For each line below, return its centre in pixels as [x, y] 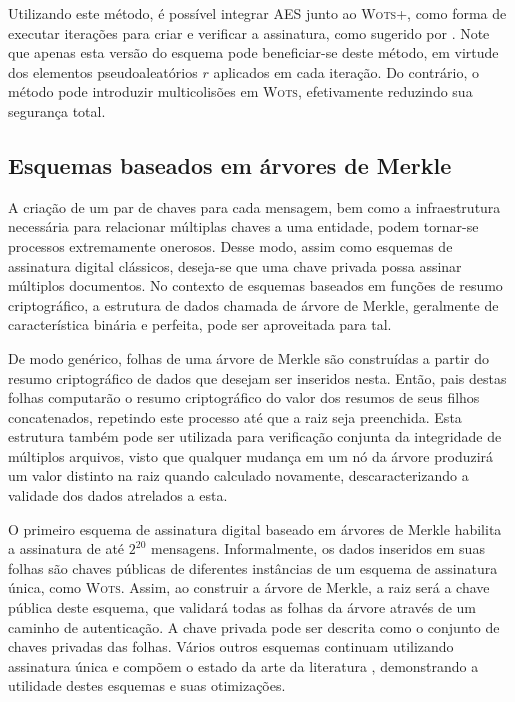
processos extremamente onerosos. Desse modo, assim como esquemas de [230, 245]
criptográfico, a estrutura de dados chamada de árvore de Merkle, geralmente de [253, 304]
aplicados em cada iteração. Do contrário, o [346, 71]
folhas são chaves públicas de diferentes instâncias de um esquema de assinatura [253, 567]
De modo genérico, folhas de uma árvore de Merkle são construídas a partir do [249, 357]
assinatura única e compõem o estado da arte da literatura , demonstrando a [243, 665]
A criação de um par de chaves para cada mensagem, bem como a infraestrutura [254, 206]
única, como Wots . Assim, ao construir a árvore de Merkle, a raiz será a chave [249, 587]
